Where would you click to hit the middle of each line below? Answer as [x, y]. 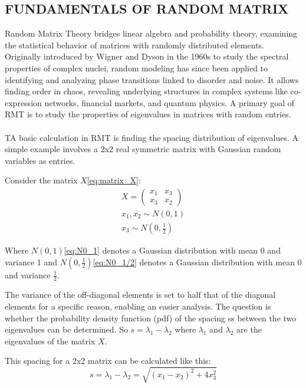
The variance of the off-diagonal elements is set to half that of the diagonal [140, 295]
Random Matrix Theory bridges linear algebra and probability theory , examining [151, 33]
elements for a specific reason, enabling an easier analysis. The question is [138, 306]
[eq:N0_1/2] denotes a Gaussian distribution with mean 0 [197, 262]
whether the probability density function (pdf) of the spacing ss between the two [151, 318]
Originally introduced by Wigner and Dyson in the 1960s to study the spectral [147, 56]
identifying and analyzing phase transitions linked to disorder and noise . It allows [152, 79]
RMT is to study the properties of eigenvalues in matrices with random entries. [148, 114]
